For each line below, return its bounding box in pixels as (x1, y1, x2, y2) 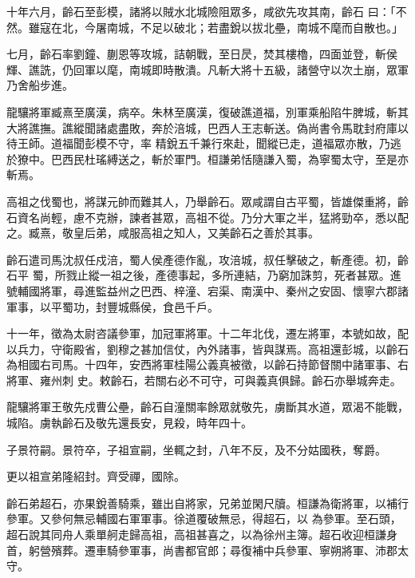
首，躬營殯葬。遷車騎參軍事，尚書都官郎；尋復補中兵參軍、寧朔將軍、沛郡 (6, 541, 397, 558)
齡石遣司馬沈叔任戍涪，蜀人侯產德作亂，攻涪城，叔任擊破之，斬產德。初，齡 (6, 251, 409, 267)
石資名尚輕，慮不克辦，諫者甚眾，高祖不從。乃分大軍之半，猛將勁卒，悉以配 (6, 208, 409, 225)
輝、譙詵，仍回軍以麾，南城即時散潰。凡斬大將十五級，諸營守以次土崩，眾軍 (6, 61, 409, 77)
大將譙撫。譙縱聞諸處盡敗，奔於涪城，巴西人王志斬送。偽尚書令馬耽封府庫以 (6, 119, 409, 136)
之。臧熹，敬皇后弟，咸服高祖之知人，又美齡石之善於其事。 (6, 224, 319, 241)
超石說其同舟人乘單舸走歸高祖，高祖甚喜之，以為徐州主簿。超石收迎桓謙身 (6, 526, 397, 543)
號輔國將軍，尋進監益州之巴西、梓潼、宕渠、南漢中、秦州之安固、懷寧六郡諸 (6, 282, 409, 299)
